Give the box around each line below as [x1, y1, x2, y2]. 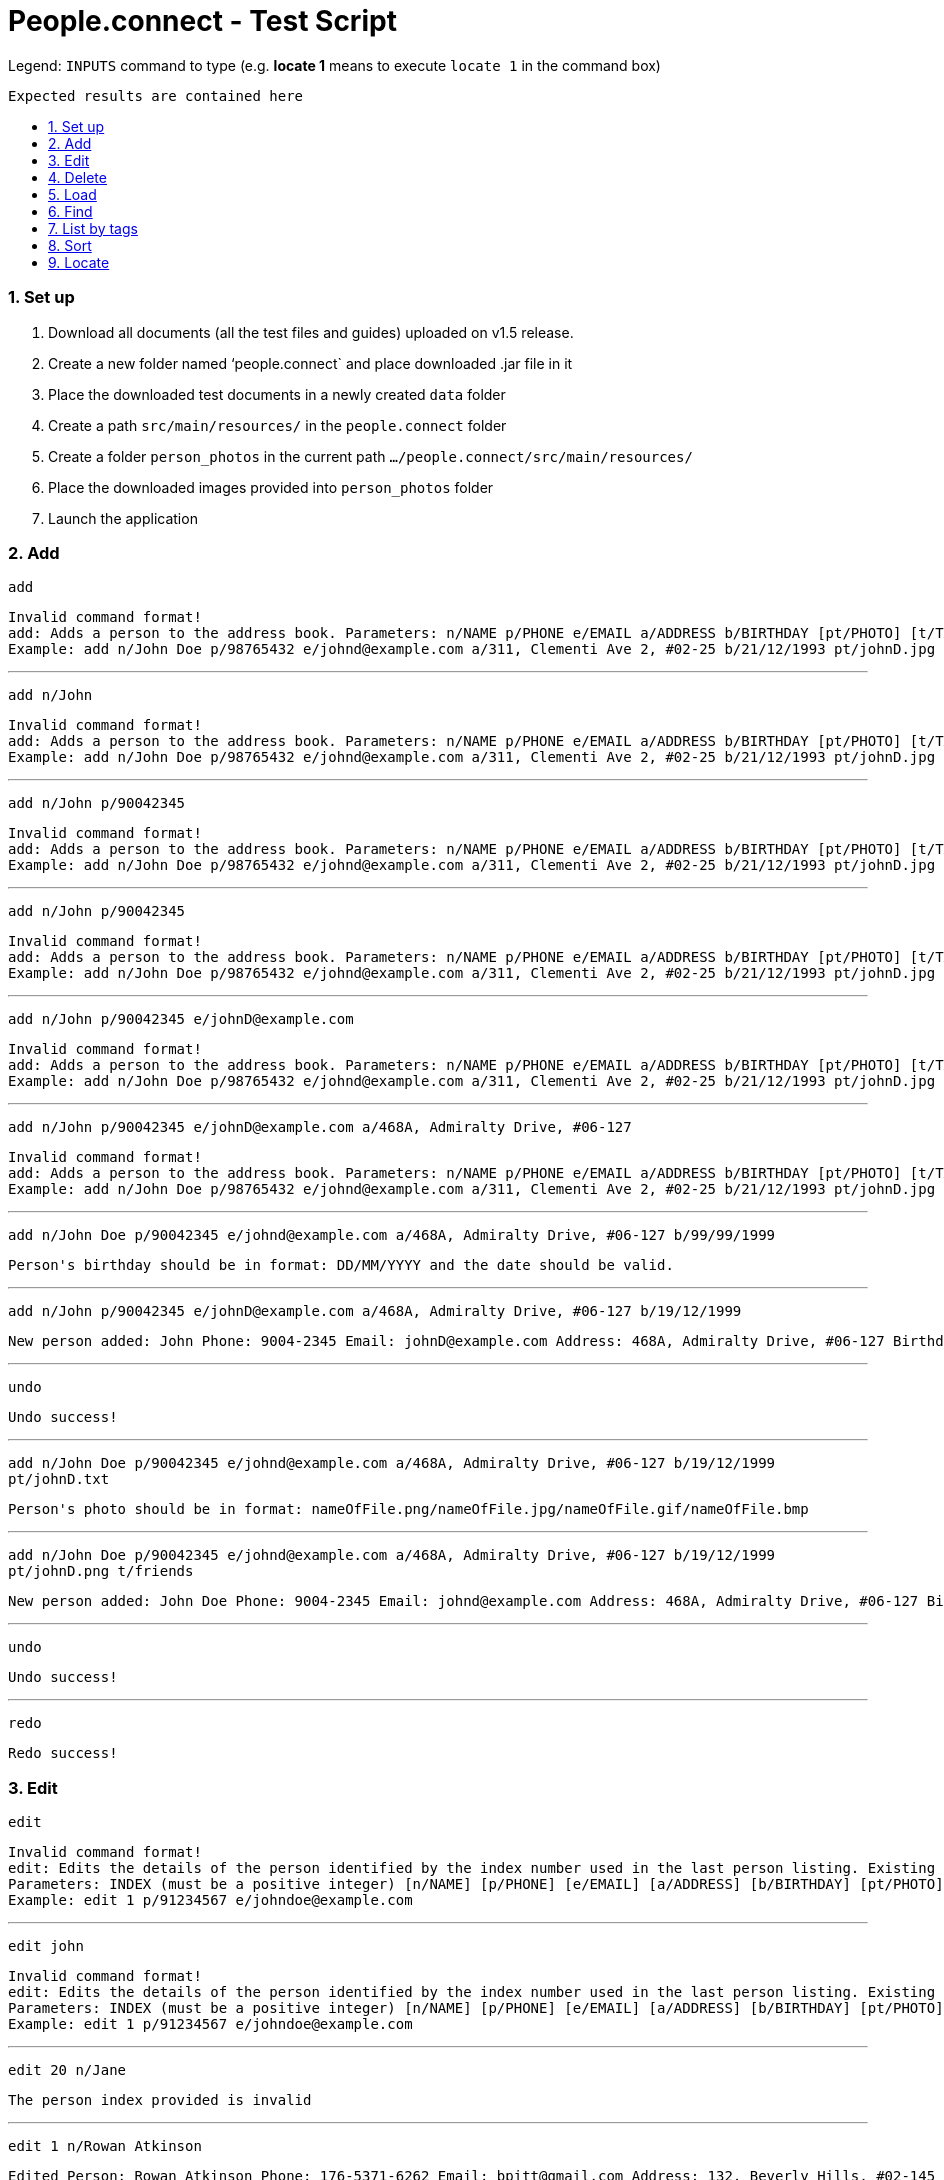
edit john [8, 1938, 84, 1954]
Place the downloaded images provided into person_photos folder [48, 478, 494, 496]
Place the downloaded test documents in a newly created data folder [48, 385, 506, 403]
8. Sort [48, 236, 92, 254]
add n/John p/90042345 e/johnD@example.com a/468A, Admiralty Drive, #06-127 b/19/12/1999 [8, 1303, 742, 1320]
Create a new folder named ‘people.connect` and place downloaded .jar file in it [48, 354, 573, 372]
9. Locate [48, 253, 110, 271]
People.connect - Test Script [8, 4, 397, 38]
